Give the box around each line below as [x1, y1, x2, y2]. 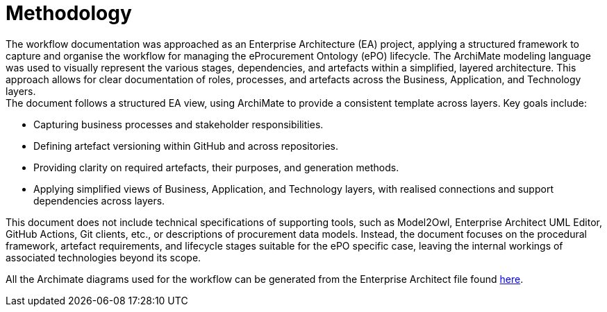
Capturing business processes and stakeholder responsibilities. [33, 118, 324, 130]
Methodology [6, 1, 132, 25]
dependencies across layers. [33, 194, 165, 207]
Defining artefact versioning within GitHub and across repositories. [33, 139, 338, 152]
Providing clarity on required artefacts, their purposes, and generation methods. [33, 161, 399, 173]
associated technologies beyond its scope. [6, 251, 201, 263]
